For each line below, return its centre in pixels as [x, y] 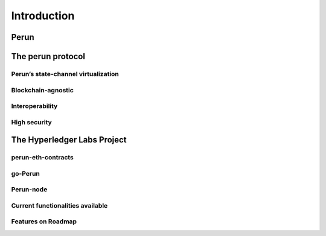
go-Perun [26, 173]
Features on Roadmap [44, 222]
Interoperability [34, 106]
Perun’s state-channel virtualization [65, 74]
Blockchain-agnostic [42, 90]
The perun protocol [48, 56]
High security [32, 122]
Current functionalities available [59, 205]
